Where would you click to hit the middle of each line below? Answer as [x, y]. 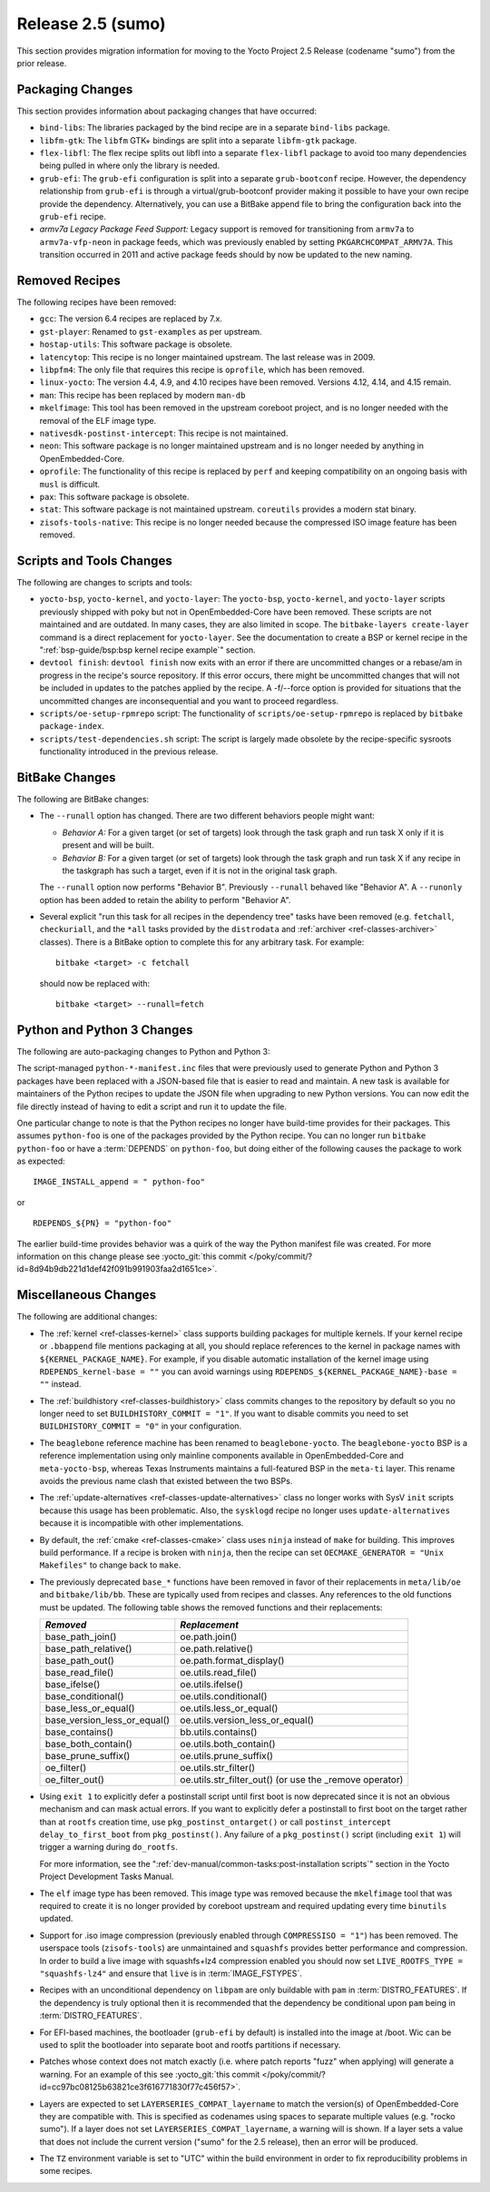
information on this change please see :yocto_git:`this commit [132, 1256]
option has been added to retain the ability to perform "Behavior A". [165, 899]
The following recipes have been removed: [97, 302]
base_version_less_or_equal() [108, 1720]
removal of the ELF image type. [98, 420]
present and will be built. [108, 845]
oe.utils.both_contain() [228, 1744]
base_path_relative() [88, 1648]
